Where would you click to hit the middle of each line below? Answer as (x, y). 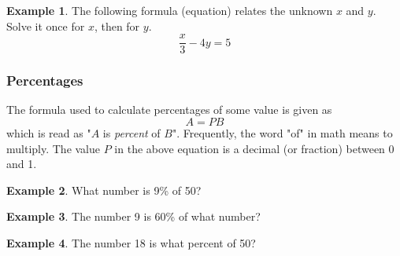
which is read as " (49, 133)
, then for (117, 26)
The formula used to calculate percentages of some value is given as (169, 110)
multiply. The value (54, 148)
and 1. (22, 164)
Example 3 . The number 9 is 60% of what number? (133, 216)
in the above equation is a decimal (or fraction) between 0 (254, 148)
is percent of (131, 133)
